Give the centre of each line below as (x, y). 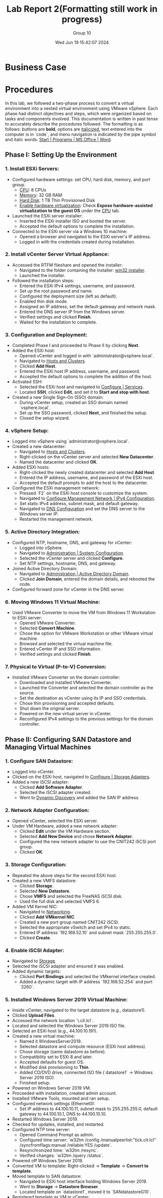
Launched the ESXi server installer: (47, 215)
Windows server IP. (39, 514)
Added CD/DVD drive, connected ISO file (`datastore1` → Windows (86, 1072)
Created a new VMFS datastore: (44, 880)
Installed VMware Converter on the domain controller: (66, 677)
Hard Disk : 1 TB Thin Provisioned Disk (57, 200)
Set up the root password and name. (56, 291)
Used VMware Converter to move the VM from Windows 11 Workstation (84, 613)
